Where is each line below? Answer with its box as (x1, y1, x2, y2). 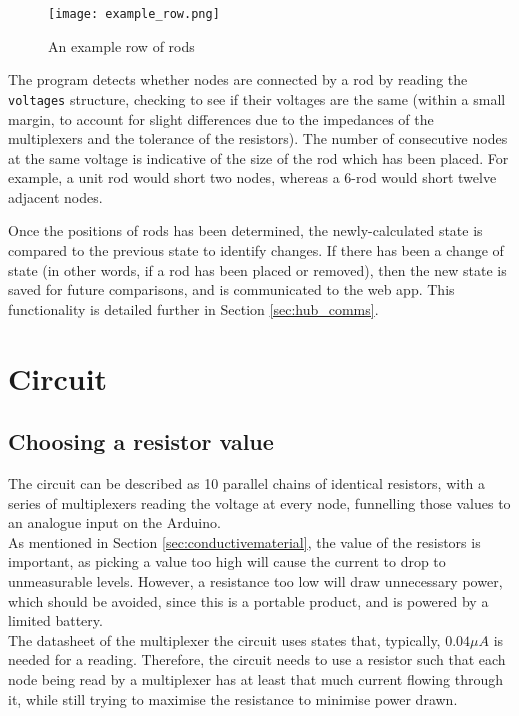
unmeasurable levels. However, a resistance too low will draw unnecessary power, (8, 570, 503, 591)
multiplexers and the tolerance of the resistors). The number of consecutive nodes (8, 128, 508, 149)
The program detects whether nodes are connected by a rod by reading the (8, 69, 468, 90)
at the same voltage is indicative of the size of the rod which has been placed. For (8, 147, 509, 168)
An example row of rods (48, 35, 195, 56)
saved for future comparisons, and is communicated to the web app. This (8, 279, 455, 300)
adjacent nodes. (8, 186, 103, 207)
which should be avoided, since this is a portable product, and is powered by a (8, 590, 489, 611)
